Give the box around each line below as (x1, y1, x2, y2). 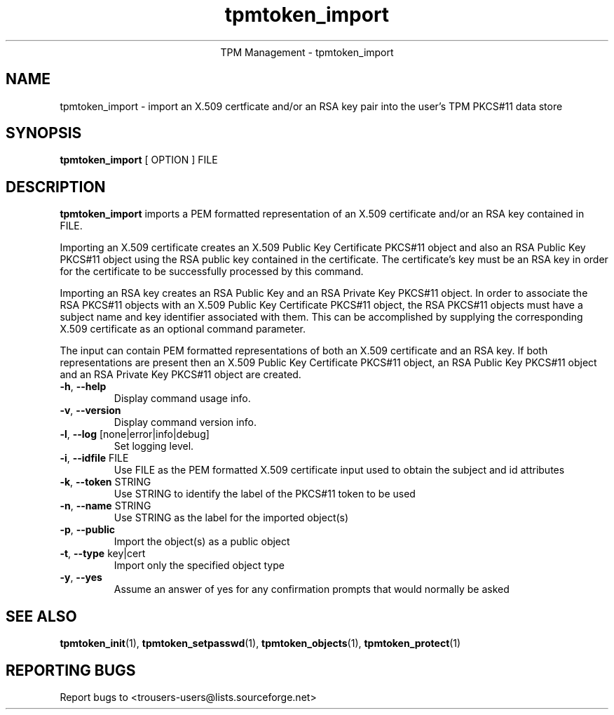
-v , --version (60, 404, 121, 417)
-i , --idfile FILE (60, 452, 129, 465)
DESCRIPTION (6, 178, 106, 196)
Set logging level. (114, 440, 194, 453)
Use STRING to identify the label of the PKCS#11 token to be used (114, 488, 416, 500)
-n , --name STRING (60, 500, 151, 512)
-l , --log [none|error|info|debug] (60, 428, 210, 441)
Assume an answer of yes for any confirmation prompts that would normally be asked (114, 583, 510, 596)
